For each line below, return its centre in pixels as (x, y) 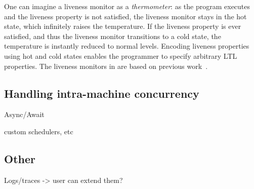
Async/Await (24, 114)
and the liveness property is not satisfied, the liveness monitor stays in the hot (125, 16)
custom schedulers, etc (39, 131)
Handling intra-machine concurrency (102, 93)
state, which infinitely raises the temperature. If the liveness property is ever (123, 26)
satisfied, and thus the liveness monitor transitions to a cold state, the (113, 36)
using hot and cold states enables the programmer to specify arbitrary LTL (121, 55)
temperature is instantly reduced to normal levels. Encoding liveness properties (127, 46)
